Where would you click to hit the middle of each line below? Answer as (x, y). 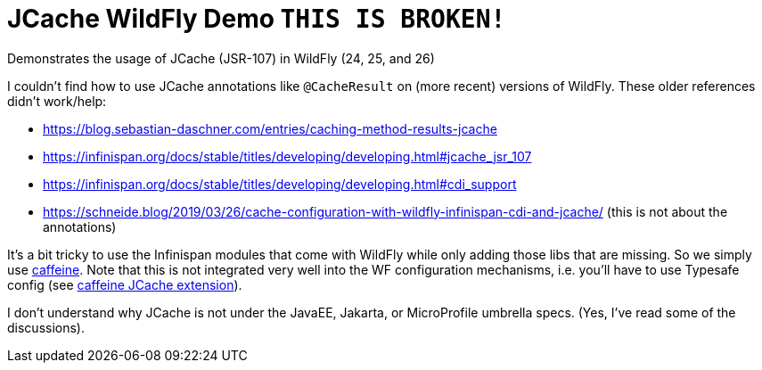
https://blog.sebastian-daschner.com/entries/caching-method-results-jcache (270, 128)
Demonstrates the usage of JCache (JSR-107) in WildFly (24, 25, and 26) (221, 58)
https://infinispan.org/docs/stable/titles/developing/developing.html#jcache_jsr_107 (287, 156)
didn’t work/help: (57, 101)
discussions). (46, 327)
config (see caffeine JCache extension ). (125, 284)
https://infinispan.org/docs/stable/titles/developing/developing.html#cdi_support (280, 184)
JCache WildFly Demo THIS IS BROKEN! (257, 19)
